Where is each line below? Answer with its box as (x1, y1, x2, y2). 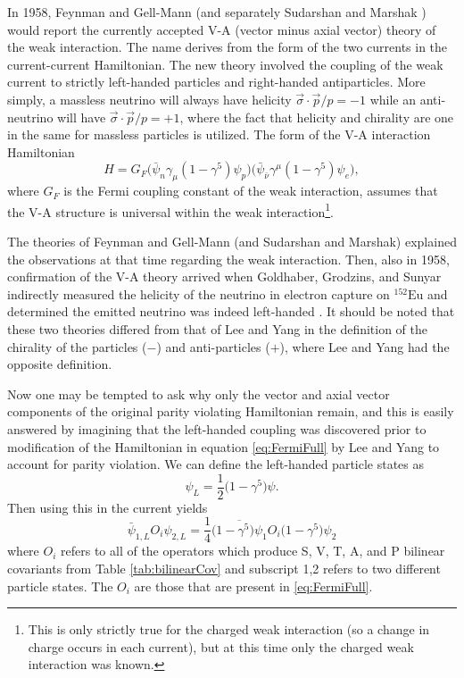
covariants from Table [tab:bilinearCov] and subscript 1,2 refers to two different (7, 559, 441, 578)
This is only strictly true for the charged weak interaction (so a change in (28, 620, 430, 639)
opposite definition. (7, 355, 112, 373)
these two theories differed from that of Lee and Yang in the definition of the (7, 319, 428, 338)
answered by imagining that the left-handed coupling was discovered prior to (7, 419, 427, 438)
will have (57, 107, 106, 126)
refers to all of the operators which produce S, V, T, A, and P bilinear (61, 541, 445, 560)
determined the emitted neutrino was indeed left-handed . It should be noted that (7, 302, 455, 321)
